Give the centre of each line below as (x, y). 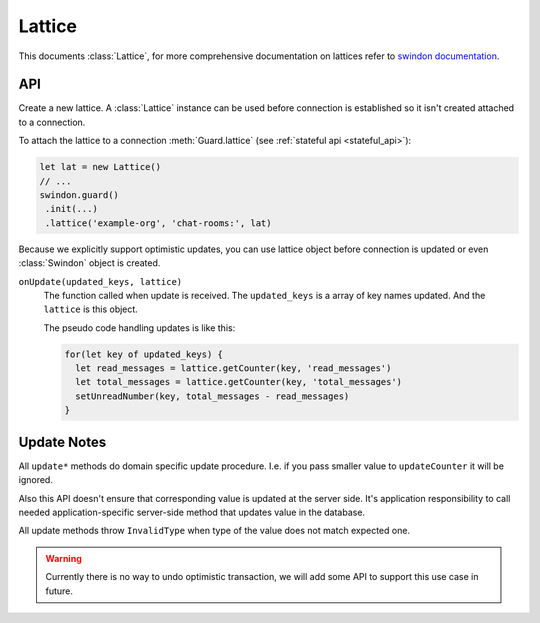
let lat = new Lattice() (100, 167)
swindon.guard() (79, 195)
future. (59, 591)
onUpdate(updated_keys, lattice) (100, 281)
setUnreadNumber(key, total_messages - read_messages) (212, 396)
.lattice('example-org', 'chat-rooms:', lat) (158, 223)
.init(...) (72, 209)
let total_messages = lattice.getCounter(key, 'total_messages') (239, 382)
